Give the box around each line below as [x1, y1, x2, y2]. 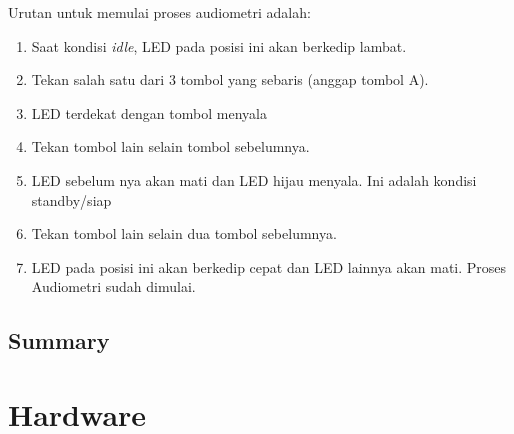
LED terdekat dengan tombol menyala [31, 102, 267, 123]
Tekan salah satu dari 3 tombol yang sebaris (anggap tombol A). [31, 69, 429, 90]
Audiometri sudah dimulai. [31, 276, 196, 297]
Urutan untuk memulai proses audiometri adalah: [8, 2, 311, 22]
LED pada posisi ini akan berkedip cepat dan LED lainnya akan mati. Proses [31, 256, 507, 277]
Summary [8, 325, 110, 356]
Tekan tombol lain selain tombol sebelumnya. [31, 136, 310, 157]
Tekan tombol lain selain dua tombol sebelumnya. [31, 223, 337, 244]
